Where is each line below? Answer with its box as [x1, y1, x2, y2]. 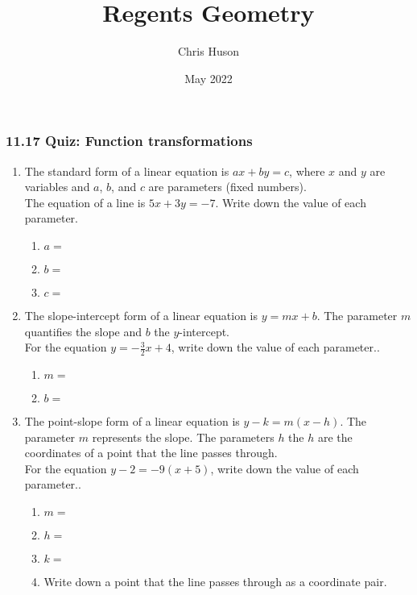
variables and [24, 178, 90, 195]
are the [317, 428, 353, 445]
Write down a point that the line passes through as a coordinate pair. [43, 572, 387, 589]
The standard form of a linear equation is [24, 162, 229, 179]
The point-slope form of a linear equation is [24, 413, 240, 429]
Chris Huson [177, 43, 240, 60]
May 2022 [184, 69, 233, 86]
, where [289, 162, 325, 179]
